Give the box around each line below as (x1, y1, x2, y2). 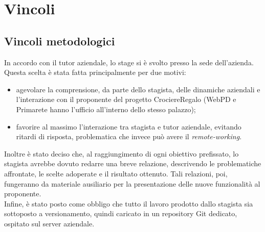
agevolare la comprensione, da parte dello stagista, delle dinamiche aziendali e (16, 84, 260, 94)
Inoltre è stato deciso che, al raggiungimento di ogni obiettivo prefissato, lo (4, 148, 239, 159)
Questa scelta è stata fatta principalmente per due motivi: (4, 67, 186, 78)
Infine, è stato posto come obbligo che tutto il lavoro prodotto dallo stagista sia (4, 198, 253, 209)
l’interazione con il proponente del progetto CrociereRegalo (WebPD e (16, 94, 236, 105)
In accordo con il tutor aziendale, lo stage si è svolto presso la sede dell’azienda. (4, 57, 254, 67)
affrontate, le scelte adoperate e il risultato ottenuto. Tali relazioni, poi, (4, 168, 228, 178)
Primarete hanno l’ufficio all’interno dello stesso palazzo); (16, 104, 196, 114)
